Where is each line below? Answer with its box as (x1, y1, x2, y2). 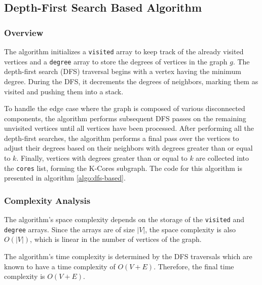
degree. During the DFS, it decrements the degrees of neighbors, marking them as (4, 76, 258, 86)
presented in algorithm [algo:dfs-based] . (4, 172, 126, 183)
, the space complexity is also (145, 224, 236, 234)
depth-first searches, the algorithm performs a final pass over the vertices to (4, 132, 239, 143)
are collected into (196, 153, 249, 163)
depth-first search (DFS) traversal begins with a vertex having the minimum (4, 66, 241, 77)
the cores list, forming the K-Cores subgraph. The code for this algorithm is (4, 162, 242, 173)
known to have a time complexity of (4, 261, 116, 271)
